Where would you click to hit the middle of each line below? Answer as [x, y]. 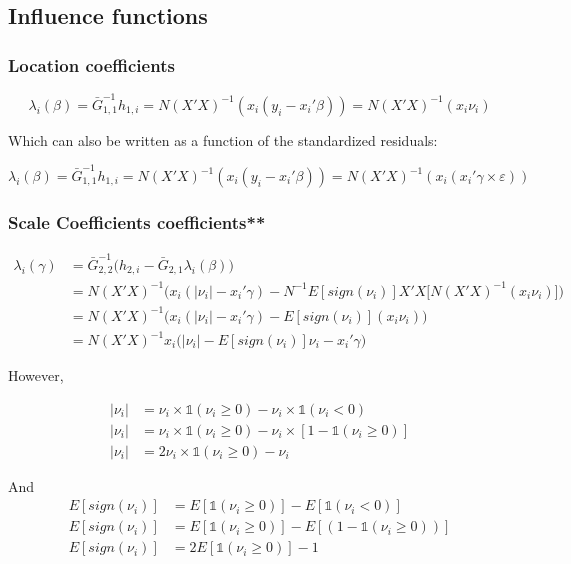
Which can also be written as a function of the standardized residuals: [223, 139]
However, [36, 375]
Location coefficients [91, 64]
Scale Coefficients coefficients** [137, 221]
